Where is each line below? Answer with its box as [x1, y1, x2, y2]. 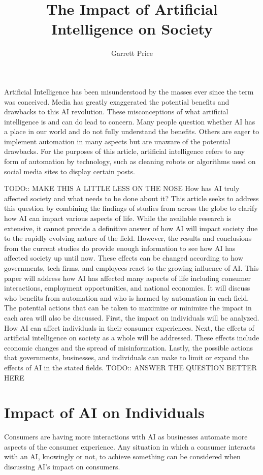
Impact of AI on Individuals [4, 402, 205, 423]
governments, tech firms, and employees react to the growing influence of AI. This [4, 263, 259, 273]
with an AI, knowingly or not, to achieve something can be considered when [4, 451, 241, 462]
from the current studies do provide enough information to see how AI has [4, 242, 236, 253]
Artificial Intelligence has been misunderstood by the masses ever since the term [4, 86, 254, 97]
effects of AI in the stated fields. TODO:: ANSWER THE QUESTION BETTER [4, 362, 257, 372]
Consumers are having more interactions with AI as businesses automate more [4, 431, 248, 442]
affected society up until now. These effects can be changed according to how [4, 252, 243, 263]
